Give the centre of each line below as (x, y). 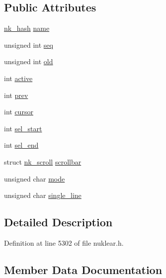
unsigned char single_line (43, 195)
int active (18, 78)
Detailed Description (58, 222)
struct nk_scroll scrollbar (43, 161)
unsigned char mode (35, 178)
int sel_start (23, 128)
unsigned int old (29, 61)
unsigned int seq (29, 45)
